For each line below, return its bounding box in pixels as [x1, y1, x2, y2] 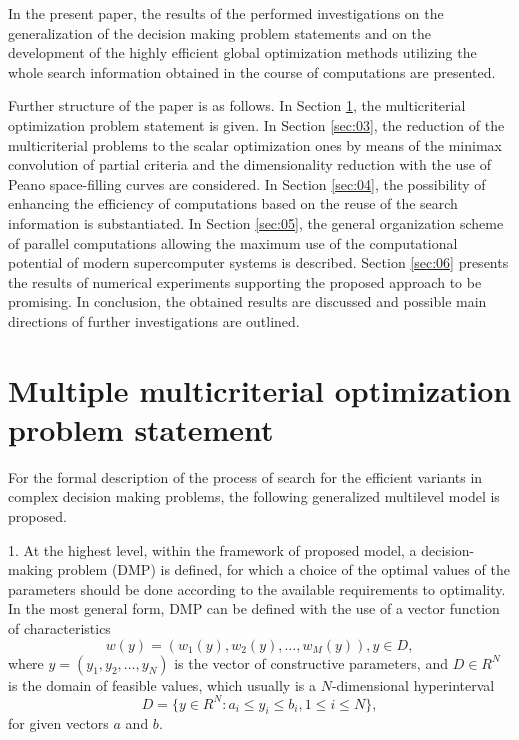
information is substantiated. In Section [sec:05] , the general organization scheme [8, 212, 504, 233]
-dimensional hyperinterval [331, 674, 495, 695]
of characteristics [8, 617, 111, 638]
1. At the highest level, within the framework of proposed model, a [8, 539, 417, 560]
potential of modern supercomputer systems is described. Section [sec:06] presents [8, 252, 509, 273]
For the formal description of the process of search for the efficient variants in [8, 466, 483, 487]
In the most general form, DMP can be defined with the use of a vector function [8, 598, 500, 619]
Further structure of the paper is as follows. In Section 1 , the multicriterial [8, 95, 466, 116]
